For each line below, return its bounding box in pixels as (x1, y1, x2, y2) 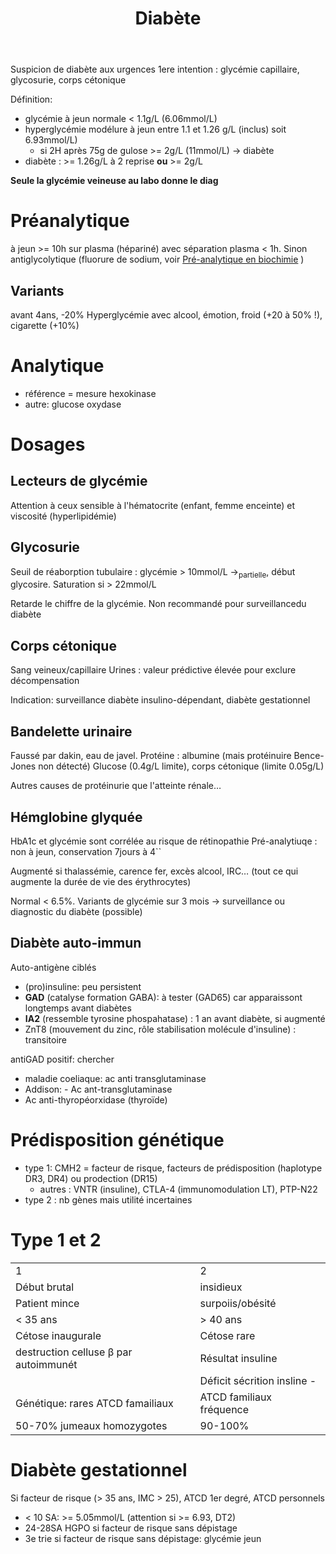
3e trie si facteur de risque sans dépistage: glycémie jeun (24, 1532, 262, 1544)
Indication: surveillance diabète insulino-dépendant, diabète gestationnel (10, 694, 311, 706)
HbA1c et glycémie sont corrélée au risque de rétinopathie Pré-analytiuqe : (10, 835, 318, 847)
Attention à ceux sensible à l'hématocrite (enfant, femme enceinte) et (10, 499, 296, 511)
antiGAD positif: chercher (10, 1053, 115, 1065)
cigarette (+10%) (10, 319, 80, 331)
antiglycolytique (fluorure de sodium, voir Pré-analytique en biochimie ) (10, 253, 305, 266)
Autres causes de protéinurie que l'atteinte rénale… (10, 780, 222, 792)
